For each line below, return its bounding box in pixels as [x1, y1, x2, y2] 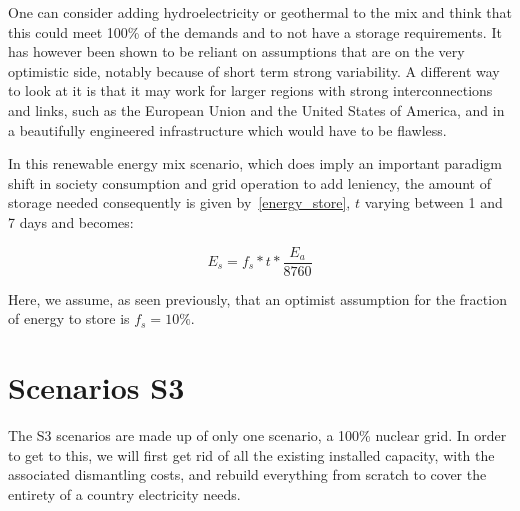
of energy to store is [8, 308, 130, 329]
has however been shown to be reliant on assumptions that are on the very [8, 41, 465, 62]
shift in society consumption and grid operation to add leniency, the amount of [8, 172, 491, 193]
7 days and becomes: [8, 211, 134, 232]
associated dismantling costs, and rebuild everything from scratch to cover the [8, 464, 487, 485]
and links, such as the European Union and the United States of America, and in [8, 99, 505, 120]
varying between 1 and [364, 192, 503, 213]
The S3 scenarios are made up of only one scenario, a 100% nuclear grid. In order [8, 424, 507, 445]
